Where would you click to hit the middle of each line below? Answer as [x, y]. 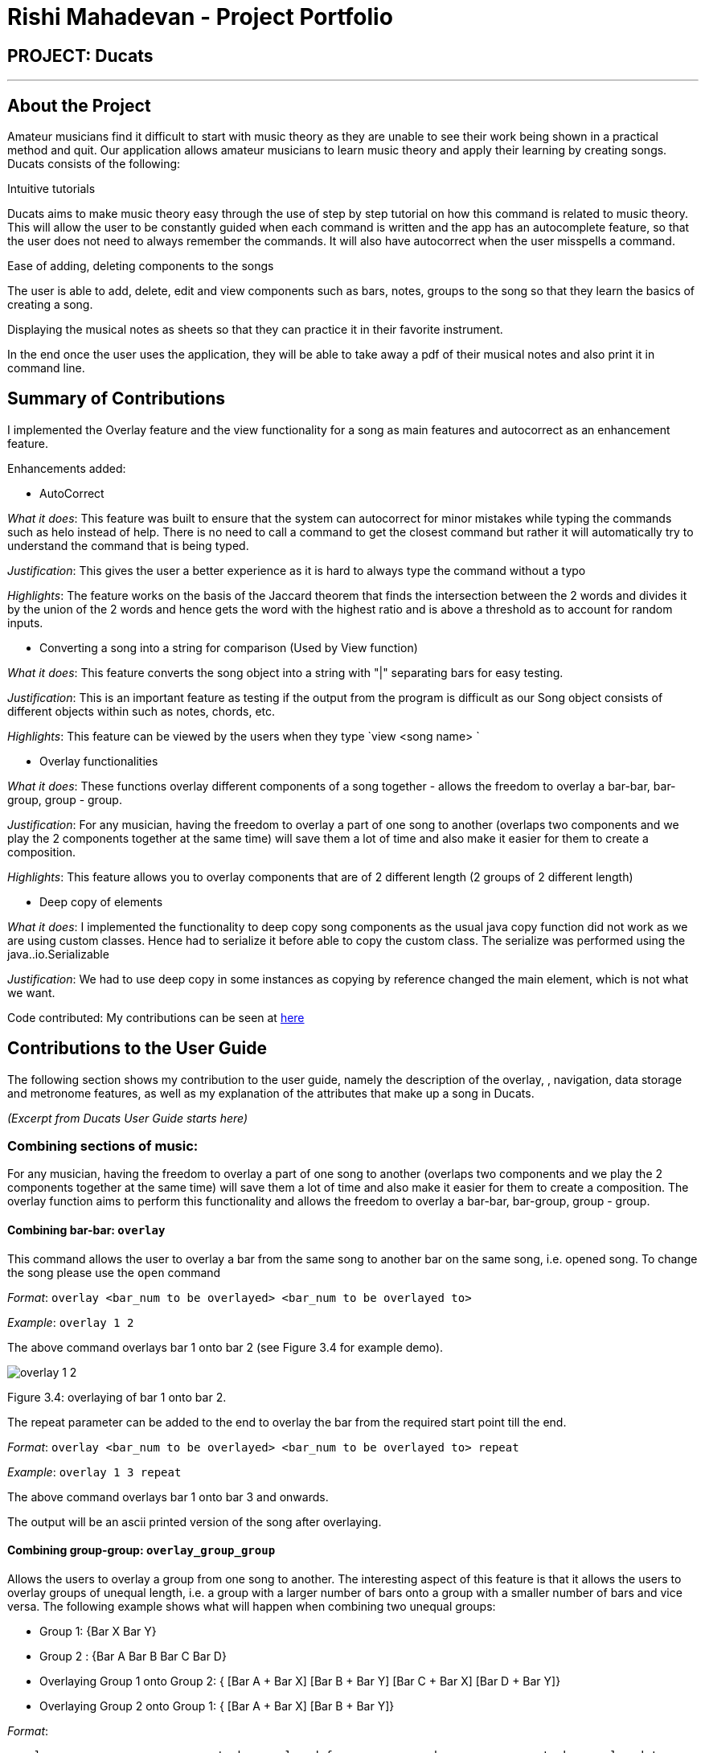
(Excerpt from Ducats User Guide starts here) [128, 1118]
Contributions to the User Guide [137, 1049]
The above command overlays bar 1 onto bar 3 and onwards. [168, 1496]
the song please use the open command [114, 1272]
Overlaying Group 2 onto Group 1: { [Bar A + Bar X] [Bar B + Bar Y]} [217, 1706]
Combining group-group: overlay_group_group [141, 1550]
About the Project [79, 105]
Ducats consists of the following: [94, 164]
